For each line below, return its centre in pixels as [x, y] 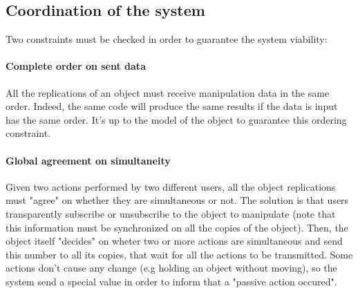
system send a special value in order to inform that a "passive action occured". [171, 281]
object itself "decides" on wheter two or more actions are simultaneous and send [174, 241]
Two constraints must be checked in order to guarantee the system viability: [167, 39]
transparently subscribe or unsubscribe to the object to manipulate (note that [171, 213]
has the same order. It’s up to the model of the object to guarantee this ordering [176, 119]
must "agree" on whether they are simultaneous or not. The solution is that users [177, 200]
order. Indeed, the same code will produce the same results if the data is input [172, 106]
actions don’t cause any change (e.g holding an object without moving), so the [171, 268]
